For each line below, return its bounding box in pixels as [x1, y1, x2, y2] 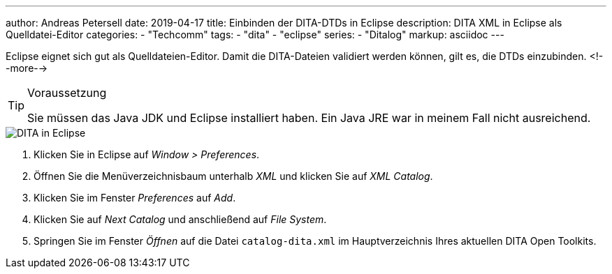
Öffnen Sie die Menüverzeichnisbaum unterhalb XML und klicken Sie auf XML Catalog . [34, 170, 433, 182]
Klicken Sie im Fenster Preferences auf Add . [34, 192, 236, 204]
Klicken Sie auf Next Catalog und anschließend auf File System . [34, 213, 327, 225]
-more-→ [6, 62, 48, 74]
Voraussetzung [27, 86, 107, 100]
